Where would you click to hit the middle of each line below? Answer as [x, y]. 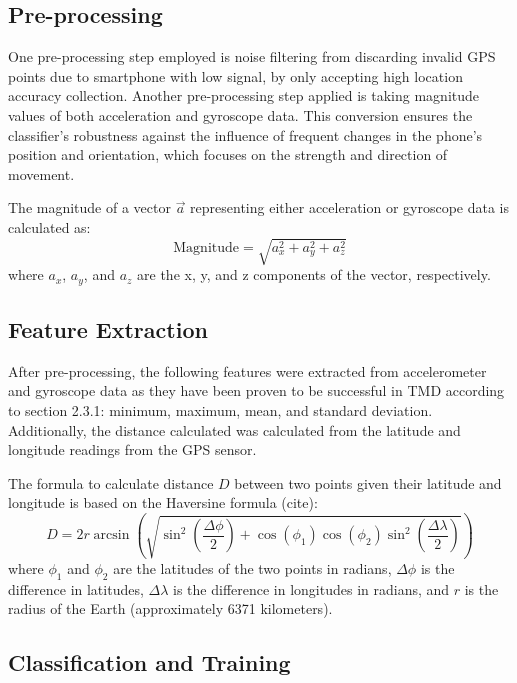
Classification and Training [149, 662]
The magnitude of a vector [89, 207]
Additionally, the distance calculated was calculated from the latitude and [234, 429]
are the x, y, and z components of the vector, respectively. [314, 274]
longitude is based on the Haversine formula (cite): [163, 502]
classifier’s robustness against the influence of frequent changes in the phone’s [245, 134]
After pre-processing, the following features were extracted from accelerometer [247, 370]
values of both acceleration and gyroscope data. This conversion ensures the [240, 114]
